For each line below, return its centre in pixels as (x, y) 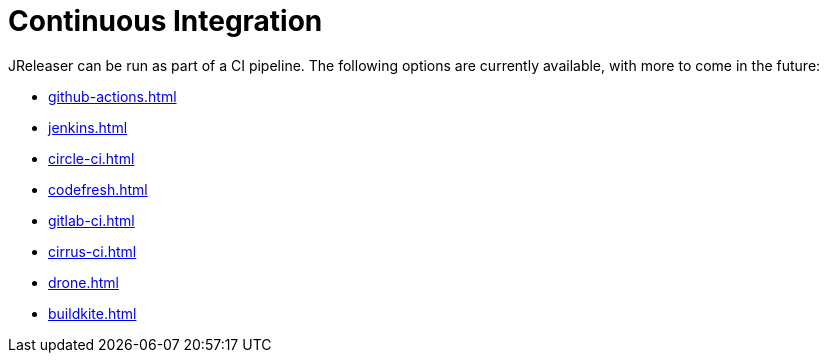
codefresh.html (98, 189)
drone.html (83, 282)
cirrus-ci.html (92, 251)
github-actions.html (112, 96)
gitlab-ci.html (91, 220)
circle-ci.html (91, 158)
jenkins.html (88, 127)
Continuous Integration (165, 21)
